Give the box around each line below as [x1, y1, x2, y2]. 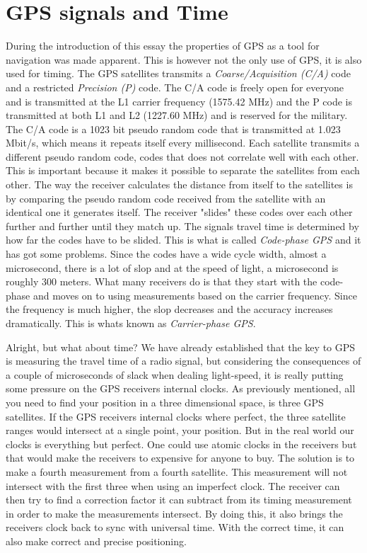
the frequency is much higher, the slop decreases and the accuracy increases [6, 302, 333, 317]
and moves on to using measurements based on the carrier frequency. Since [33, 287, 357, 302]
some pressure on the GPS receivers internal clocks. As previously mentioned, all [6, 381, 356, 396]
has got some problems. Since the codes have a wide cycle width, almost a [6, 246, 327, 261]
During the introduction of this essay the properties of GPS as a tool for [6, 38, 320, 53]
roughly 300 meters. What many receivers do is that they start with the [6, 274, 318, 289]
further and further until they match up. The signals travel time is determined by [6, 218, 359, 233]
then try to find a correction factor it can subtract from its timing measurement [6, 492, 352, 507]
